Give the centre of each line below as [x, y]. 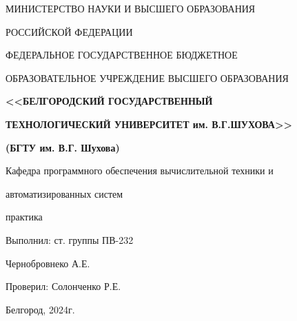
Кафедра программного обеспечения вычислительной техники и [140, 170]
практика [24, 217]
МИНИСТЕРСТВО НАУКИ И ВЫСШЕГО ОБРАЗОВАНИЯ [131, 8]
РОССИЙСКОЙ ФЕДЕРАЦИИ [69, 31]
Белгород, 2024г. [40, 309]
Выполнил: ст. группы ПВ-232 [70, 239]
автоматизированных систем [64, 193]
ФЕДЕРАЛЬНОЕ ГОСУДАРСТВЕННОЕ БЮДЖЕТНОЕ [122, 55]
